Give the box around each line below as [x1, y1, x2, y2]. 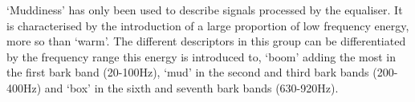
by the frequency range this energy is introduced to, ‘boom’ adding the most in [6, 48, 396, 65]
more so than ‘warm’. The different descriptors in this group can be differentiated [6, 33, 406, 49]
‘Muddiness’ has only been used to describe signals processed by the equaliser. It [6, 2, 403, 18]
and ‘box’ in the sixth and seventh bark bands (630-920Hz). [44, 79, 339, 96]
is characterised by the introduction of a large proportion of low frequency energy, [6, 17, 409, 33]
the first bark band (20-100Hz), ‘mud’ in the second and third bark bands [6, 64, 369, 80]
